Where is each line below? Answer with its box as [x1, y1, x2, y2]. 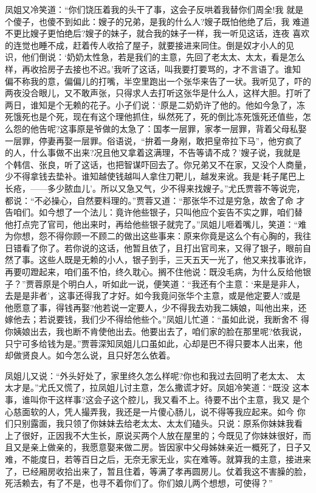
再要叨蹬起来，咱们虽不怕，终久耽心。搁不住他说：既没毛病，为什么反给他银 [5, 265, 311, 278]
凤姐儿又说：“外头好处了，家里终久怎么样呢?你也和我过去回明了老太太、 [5, 369, 294, 382]
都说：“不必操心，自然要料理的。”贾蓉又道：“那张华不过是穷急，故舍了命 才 [5, 194, 305, 206]
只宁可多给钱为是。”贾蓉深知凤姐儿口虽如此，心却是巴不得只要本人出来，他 [5, 337, 303, 349]
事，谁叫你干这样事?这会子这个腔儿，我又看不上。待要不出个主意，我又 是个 [5, 393, 310, 405]
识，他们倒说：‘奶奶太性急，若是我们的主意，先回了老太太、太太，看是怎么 [5, 51, 305, 63]
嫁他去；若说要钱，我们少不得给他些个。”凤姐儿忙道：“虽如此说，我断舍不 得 [5, 313, 309, 326]
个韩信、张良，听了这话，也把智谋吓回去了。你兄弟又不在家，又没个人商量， [5, 158, 311, 170]
